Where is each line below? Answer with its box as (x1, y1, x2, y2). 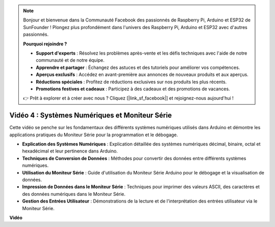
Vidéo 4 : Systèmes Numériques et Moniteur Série (9, 111, 172, 120)
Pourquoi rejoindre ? (23, 41, 67, 47)
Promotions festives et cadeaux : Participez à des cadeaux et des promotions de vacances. (36, 86, 230, 92)
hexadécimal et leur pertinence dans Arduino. (22, 148, 118, 154)
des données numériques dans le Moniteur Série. (22, 191, 126, 197)
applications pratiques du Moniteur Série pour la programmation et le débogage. (9, 132, 178, 138)
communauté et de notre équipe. (36, 57, 105, 63)
